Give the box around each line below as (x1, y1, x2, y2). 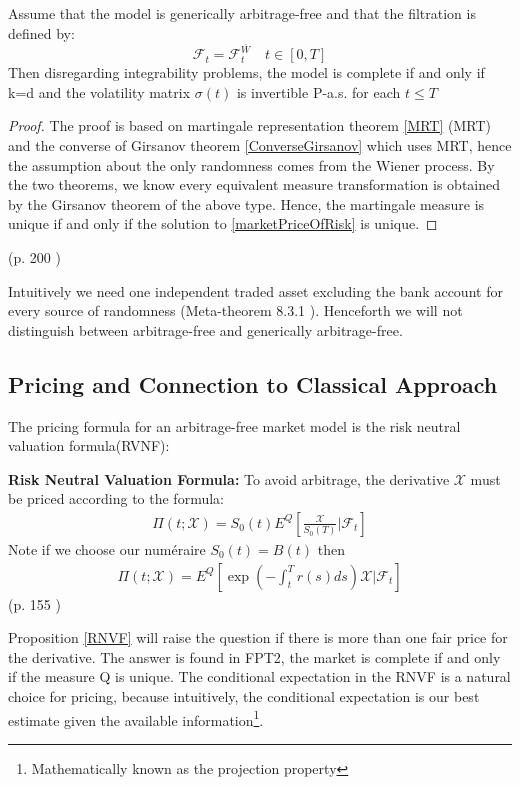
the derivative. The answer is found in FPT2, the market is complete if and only (8, 646, 501, 667)
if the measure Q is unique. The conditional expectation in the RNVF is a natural (8, 666, 511, 687)
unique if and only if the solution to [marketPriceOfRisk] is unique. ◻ (8, 213, 438, 234)
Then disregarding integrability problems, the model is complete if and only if (8, 62, 485, 83)
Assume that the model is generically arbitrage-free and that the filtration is (8, 3, 476, 23)
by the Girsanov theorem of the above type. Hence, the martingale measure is (8, 193, 485, 214)
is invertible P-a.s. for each (236, 81, 401, 102)
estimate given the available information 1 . (8, 706, 264, 730)
